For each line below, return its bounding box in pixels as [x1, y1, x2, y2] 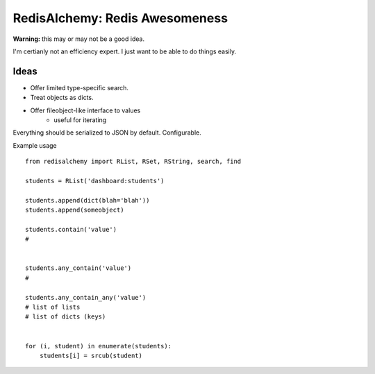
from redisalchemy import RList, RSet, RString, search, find [25, 158, 242, 166]
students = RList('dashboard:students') [25, 177, 165, 185]
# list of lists [25, 303, 81, 312]
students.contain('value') [25, 226, 117, 233]
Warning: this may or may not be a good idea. [12, 35, 145, 43]
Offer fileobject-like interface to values [30, 106, 141, 114]
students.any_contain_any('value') [25, 294, 147, 301]
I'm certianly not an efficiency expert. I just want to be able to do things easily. [12, 47, 236, 56]
